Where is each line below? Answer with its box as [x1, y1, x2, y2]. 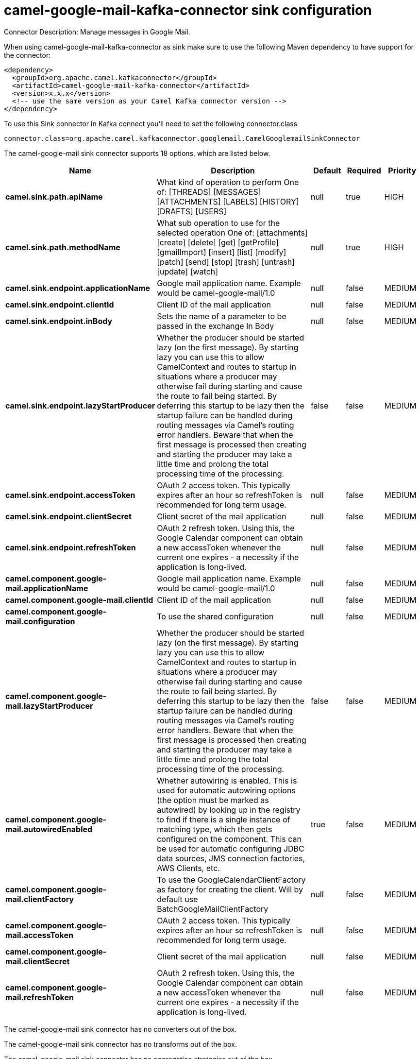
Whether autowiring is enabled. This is [157, 775, 297, 786]
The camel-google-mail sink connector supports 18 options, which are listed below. [4, 149, 270, 157]
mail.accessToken [5, 930, 73, 940]
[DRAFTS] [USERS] [157, 206, 227, 216]
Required [347, 165, 381, 175]
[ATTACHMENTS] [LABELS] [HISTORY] [157, 196, 299, 206]
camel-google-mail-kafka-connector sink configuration [4, 2, 372, 18]
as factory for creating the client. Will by [157, 884, 303, 894]
